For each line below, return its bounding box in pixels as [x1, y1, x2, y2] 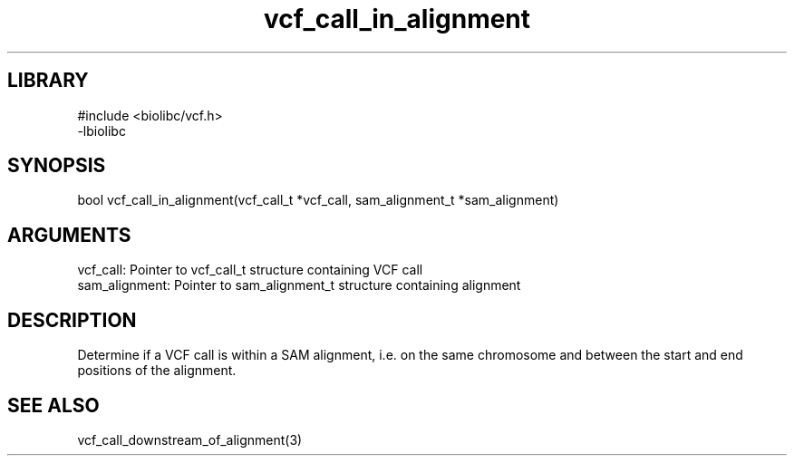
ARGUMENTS [7, 223, 131, 246]
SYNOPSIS [7, 154, 106, 178]
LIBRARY [7, 69, 89, 92]
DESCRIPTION [7, 308, 137, 332]
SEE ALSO [7, 393, 100, 417]
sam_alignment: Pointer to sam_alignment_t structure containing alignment [77, 277, 521, 294]
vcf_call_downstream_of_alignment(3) [77, 431, 303, 448]
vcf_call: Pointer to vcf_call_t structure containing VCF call [77, 262, 423, 278]
